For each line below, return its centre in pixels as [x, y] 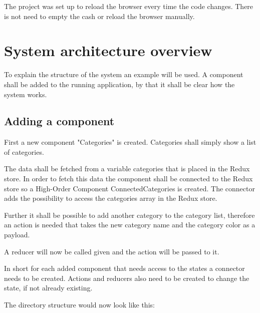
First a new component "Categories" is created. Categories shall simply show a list [130, 142]
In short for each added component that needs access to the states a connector [124, 268]
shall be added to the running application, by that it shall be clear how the [119, 84]
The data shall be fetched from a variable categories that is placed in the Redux [127, 169]
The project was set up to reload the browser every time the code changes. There [129, 6]
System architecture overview [108, 50]
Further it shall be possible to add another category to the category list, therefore [129, 215]
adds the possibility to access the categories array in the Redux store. [111, 198]
